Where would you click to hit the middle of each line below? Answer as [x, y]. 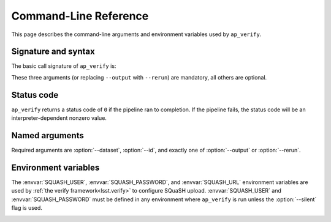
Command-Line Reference [80, 16]
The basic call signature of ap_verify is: [64, 66]
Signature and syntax [53, 52]
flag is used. [27, 208]
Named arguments [48, 135]
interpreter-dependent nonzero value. [59, 118]
